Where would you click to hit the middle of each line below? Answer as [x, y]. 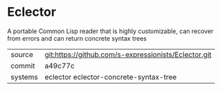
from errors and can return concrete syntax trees [77, 38]
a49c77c [59, 65]
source [22, 54]
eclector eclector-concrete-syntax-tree [111, 77]
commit [23, 65]
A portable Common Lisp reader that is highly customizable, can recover [110, 31]
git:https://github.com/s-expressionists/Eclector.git [128, 54]
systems [24, 77]
